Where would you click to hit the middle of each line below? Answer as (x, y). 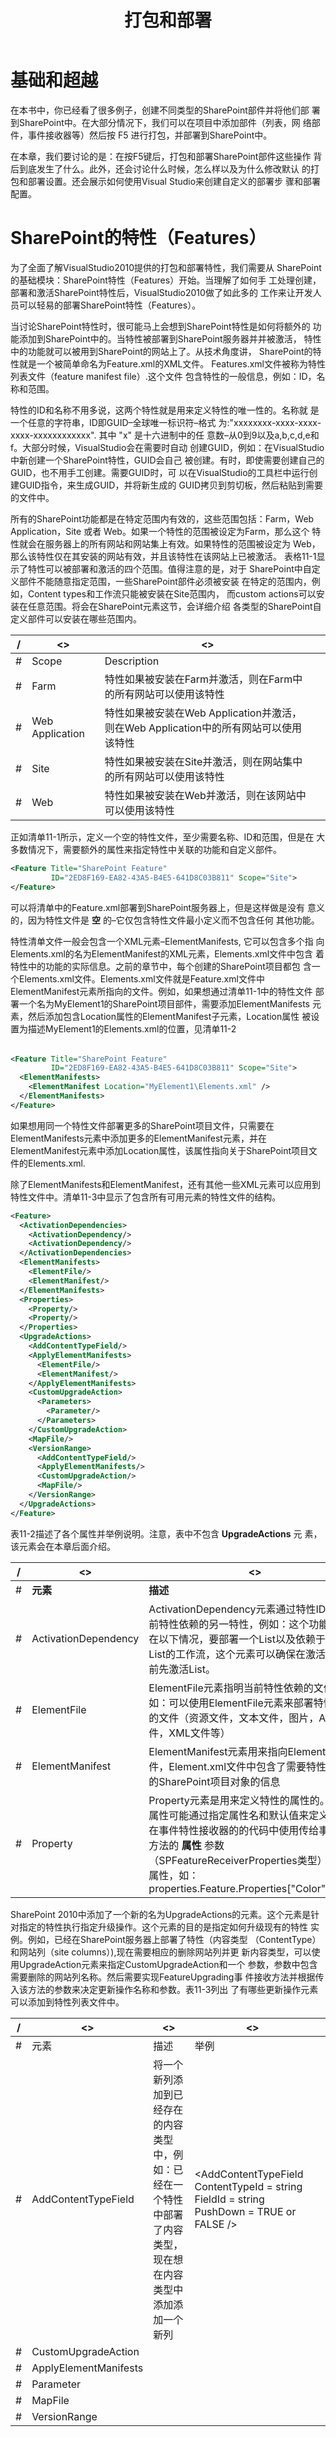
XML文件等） (199, 1733)
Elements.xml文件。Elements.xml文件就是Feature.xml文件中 (141, 978)
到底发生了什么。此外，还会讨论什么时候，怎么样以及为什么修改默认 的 (164, 168)
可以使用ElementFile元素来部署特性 (251, 1703)
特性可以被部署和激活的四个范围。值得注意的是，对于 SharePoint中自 (169, 568)
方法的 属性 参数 (186, 1845)
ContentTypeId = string (248, 2186)
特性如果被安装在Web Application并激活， (203, 713)
